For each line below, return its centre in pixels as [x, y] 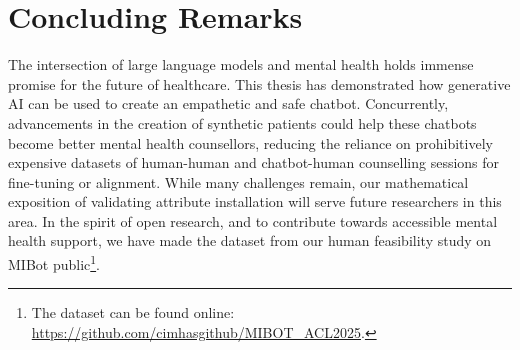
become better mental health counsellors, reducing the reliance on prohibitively [250, 142]
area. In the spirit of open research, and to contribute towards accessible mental [253, 220]
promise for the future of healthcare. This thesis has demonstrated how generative [259, 83]
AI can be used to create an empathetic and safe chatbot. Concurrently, [228, 103]
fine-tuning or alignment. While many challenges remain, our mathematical [238, 181]
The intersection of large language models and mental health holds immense [241, 64]
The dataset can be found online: [133, 312]
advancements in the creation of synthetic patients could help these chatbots [242, 122]
